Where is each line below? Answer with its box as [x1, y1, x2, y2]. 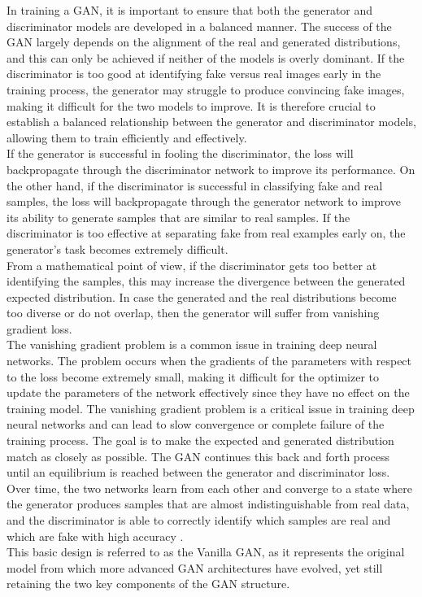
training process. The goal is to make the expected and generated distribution [7, 432, 394, 449]
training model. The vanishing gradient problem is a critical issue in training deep [7, 399, 415, 416]
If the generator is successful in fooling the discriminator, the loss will [7, 145, 354, 162]
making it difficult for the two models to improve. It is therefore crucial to [7, 97, 376, 114]
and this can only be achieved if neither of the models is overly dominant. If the [7, 49, 405, 66]
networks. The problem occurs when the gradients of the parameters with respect [7, 352, 412, 369]
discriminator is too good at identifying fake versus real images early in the [7, 65, 381, 82]
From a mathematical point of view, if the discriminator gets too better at [7, 256, 377, 273]
